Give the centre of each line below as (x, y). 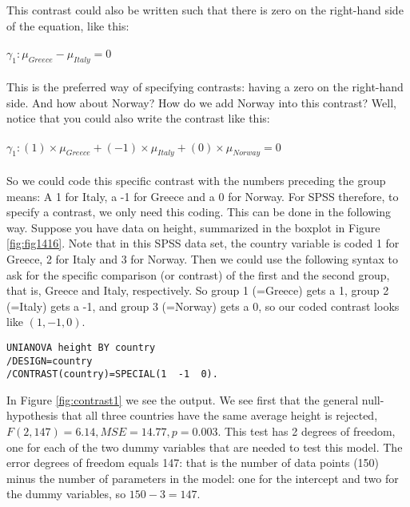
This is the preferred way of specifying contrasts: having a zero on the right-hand (205, 87)
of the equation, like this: (68, 25)
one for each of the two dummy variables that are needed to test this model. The (205, 447)
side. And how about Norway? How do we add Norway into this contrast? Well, (201, 102)
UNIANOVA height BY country (81, 347)
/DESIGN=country (50, 361)
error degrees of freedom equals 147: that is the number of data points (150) (193, 463)
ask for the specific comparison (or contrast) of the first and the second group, (198, 274)
